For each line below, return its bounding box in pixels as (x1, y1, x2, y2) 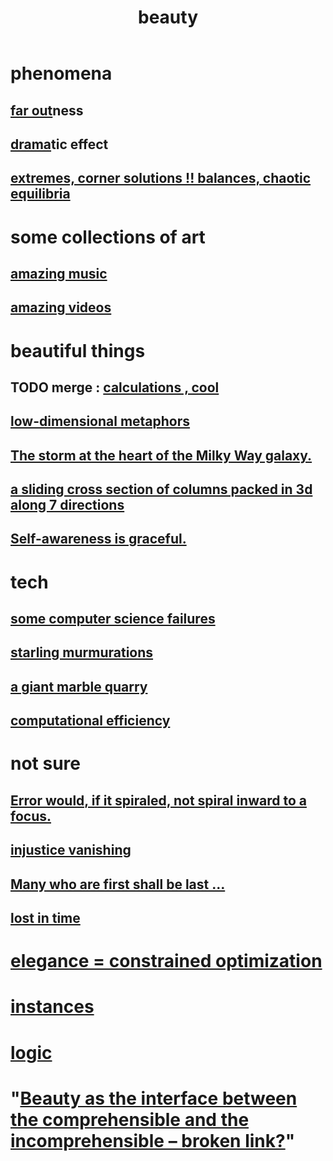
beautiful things (10, 339, 146, 362)
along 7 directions (10, 497, 125, 514)
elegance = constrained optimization (10, 950, 323, 973)
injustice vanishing (10, 842, 132, 859)
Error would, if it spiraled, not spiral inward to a (10, 792, 307, 809)
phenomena (10, 62, 113, 85)
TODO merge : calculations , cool (10, 379, 220, 396)
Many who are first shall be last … (10, 876, 226, 893)
